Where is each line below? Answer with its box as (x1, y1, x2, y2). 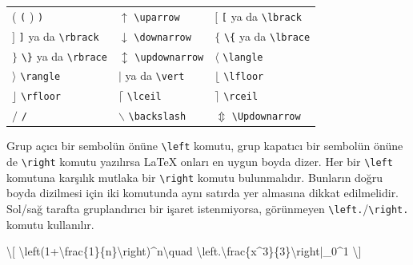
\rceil (223, 91, 259, 103)
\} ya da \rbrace (21, 47, 107, 64)
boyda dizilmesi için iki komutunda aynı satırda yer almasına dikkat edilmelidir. (6, 184, 399, 201)
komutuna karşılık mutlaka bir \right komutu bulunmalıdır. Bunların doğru (6, 168, 383, 185)
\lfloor (223, 71, 264, 83)
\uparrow (134, 11, 180, 23)
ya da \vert (125, 67, 185, 84)
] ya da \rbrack (18, 27, 99, 44)
